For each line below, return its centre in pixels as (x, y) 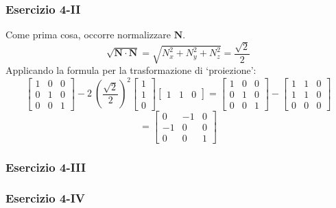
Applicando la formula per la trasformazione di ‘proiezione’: (131, 69)
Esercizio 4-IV (46, 198)
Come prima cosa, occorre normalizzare (88, 35)
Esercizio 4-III (46, 167)
